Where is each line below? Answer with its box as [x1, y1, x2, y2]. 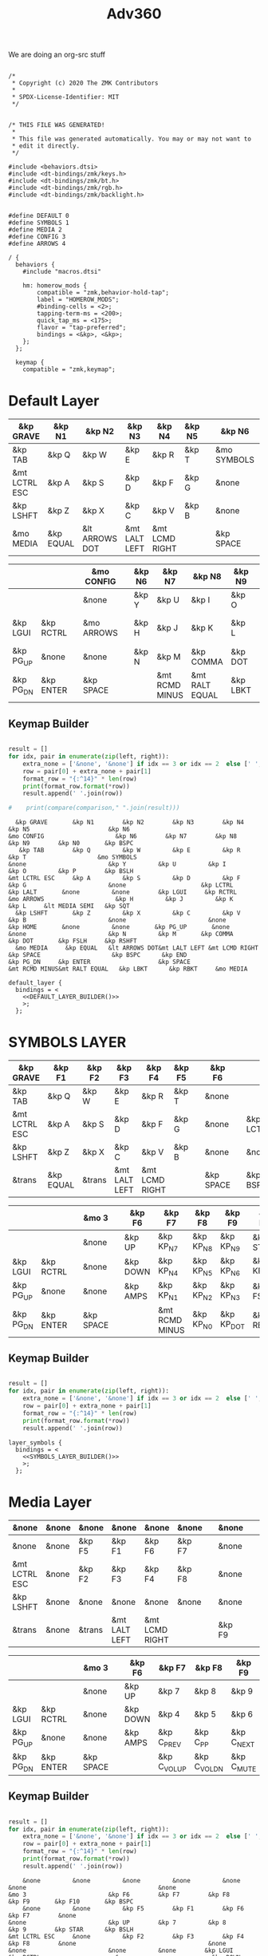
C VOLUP [158, 1760, 187, 1773]
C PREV [158, 1737, 182, 1749]
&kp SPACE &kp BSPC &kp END [8, 951, 187, 959]
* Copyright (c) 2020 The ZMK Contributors [11, 79, 159, 88]
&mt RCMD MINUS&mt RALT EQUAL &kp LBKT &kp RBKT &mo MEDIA [8, 965, 248, 974]
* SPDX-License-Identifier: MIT [11, 93, 120, 101]
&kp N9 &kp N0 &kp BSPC [8, 840, 134, 848]
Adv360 [106, 5, 162, 23]
